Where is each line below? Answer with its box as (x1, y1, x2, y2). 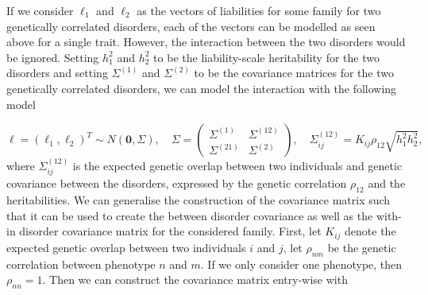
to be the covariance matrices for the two (194, 64, 394, 81)
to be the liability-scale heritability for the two (153, 49, 380, 65)
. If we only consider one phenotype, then (200, 255, 403, 272)
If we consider (6, 2, 74, 18)
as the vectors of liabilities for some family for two (137, 2, 381, 18)
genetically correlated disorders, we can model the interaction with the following (6, 80, 397, 96)
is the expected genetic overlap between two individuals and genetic (72, 157, 403, 173)
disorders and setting (6, 64, 108, 81)
